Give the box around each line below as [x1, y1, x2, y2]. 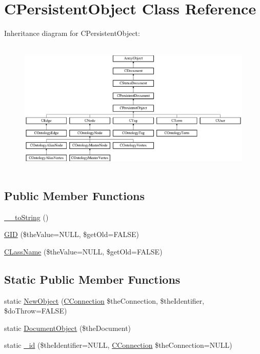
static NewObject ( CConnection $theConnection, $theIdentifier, [4, 295, 205, 306]
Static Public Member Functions [4, 271, 181, 287]
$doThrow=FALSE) [4, 305, 67, 316]
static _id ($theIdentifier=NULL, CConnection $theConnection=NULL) [4, 340, 232, 350]
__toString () [4, 211, 49, 222]
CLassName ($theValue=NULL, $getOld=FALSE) [4, 246, 163, 257]
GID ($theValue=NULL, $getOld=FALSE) [4, 229, 139, 240]
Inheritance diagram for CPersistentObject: [4, 28, 140, 38]
